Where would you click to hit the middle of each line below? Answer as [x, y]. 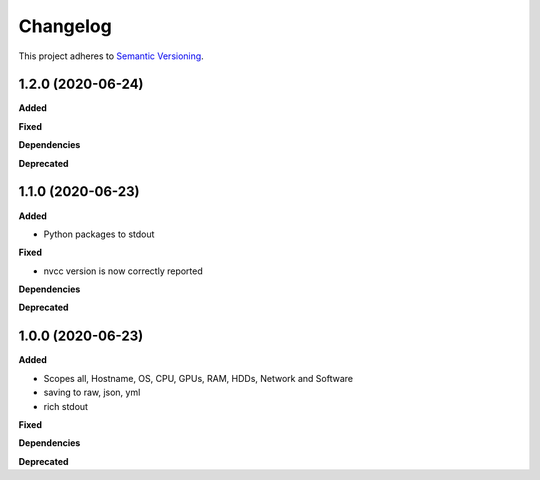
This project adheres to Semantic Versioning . [111, 56]
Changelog [65, 26]
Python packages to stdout [99, 234]
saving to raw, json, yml [92, 392]
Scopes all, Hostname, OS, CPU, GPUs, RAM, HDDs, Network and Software [198, 378]
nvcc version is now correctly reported [123, 271]
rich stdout [66, 406]
